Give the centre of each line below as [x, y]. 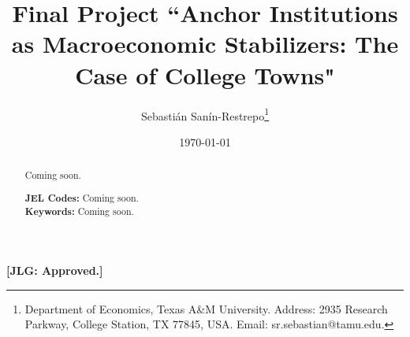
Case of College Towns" [205, 74]
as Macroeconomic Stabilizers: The [205, 44]
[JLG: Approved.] [55, 270]
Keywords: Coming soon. [79, 212]
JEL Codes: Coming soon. [82, 198]
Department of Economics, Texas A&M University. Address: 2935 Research [206, 308]
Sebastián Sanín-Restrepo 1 [205, 114]
